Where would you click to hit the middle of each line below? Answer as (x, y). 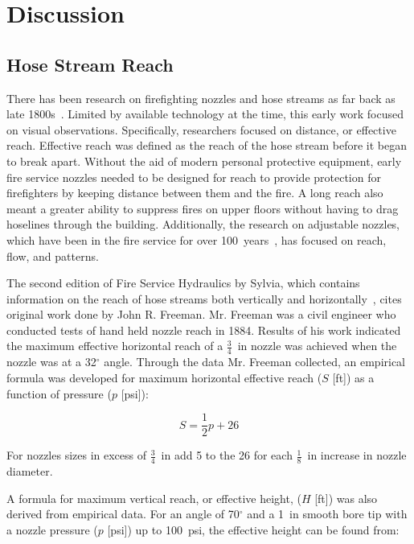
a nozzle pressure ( (52, 529)
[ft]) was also (346, 498)
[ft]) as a (353, 377)
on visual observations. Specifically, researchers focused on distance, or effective (201, 129)
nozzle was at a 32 (51, 362)
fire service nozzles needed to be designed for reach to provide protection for (194, 177)
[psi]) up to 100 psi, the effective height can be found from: (253, 529)
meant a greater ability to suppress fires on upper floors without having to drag (203, 208)
